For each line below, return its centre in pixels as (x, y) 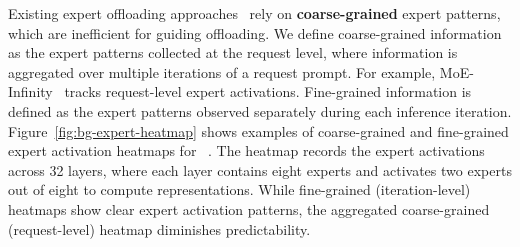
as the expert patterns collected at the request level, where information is (233, 52)
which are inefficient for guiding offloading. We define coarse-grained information (255, 32)
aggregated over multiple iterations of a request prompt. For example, (222, 71)
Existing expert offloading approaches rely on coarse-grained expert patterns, (254, 13)
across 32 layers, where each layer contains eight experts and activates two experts (260, 169)
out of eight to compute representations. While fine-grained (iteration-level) (239, 189)
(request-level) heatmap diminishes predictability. (159, 228)
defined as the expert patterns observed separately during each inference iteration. (260, 110)
